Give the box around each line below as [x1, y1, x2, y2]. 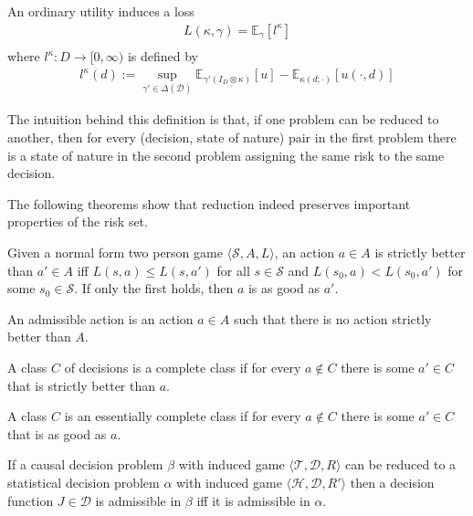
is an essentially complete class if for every [64, 406, 301, 426]
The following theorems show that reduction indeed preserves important [7, 194, 411, 213]
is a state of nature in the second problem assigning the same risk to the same [7, 145, 445, 164]
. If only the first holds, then [74, 279, 234, 298]
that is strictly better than [7, 375, 156, 395]
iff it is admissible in [196, 490, 310, 510]
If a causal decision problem [7, 455, 163, 474]
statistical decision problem [7, 472, 160, 491]
